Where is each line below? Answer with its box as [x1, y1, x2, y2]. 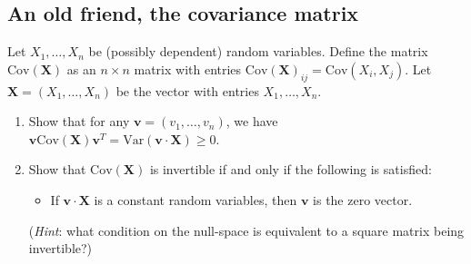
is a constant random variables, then [94, 190, 297, 209]
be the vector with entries [115, 81, 259, 100]
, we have [225, 112, 278, 131]
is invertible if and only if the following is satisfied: [149, 160, 432, 179]
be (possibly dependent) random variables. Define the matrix [88, 42, 428, 61]
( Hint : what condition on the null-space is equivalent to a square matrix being [28, 220, 465, 240]
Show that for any [28, 112, 130, 131]
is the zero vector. [313, 190, 413, 209]
